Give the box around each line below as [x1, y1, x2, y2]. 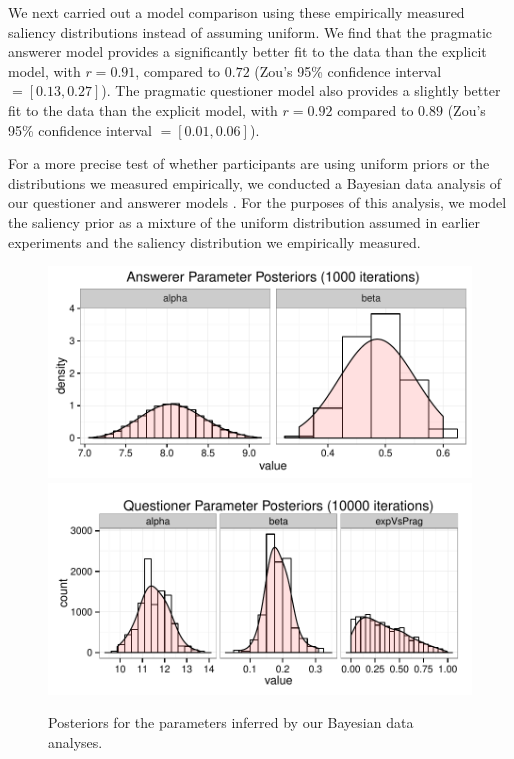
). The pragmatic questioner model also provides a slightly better [101, 80, 501, 101]
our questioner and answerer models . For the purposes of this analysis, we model [8, 192, 507, 213]
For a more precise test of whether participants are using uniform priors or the [8, 153, 490, 174]
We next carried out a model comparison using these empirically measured [8, 2, 465, 22]
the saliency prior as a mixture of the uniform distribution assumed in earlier [8, 211, 481, 232]
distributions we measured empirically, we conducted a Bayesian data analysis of [8, 172, 502, 193]
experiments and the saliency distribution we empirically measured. [8, 231, 421, 252]
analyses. [48, 731, 103, 752]
